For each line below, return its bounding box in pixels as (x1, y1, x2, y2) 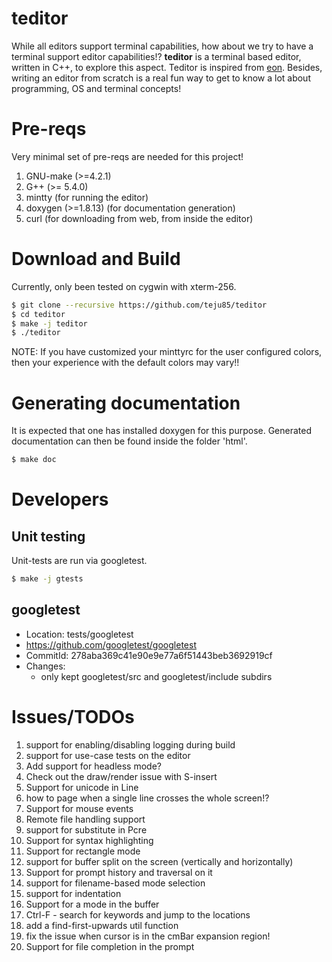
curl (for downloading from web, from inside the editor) (25, 212, 254, 224)
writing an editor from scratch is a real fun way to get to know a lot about (11, 72, 311, 84)
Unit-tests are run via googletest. (11, 555, 148, 567)
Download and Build (11, 248, 181, 271)
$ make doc (11, 455, 57, 465)
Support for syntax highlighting (25, 834, 154, 846)
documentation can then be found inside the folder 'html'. (11, 435, 248, 447)
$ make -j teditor (11, 318, 88, 329)
